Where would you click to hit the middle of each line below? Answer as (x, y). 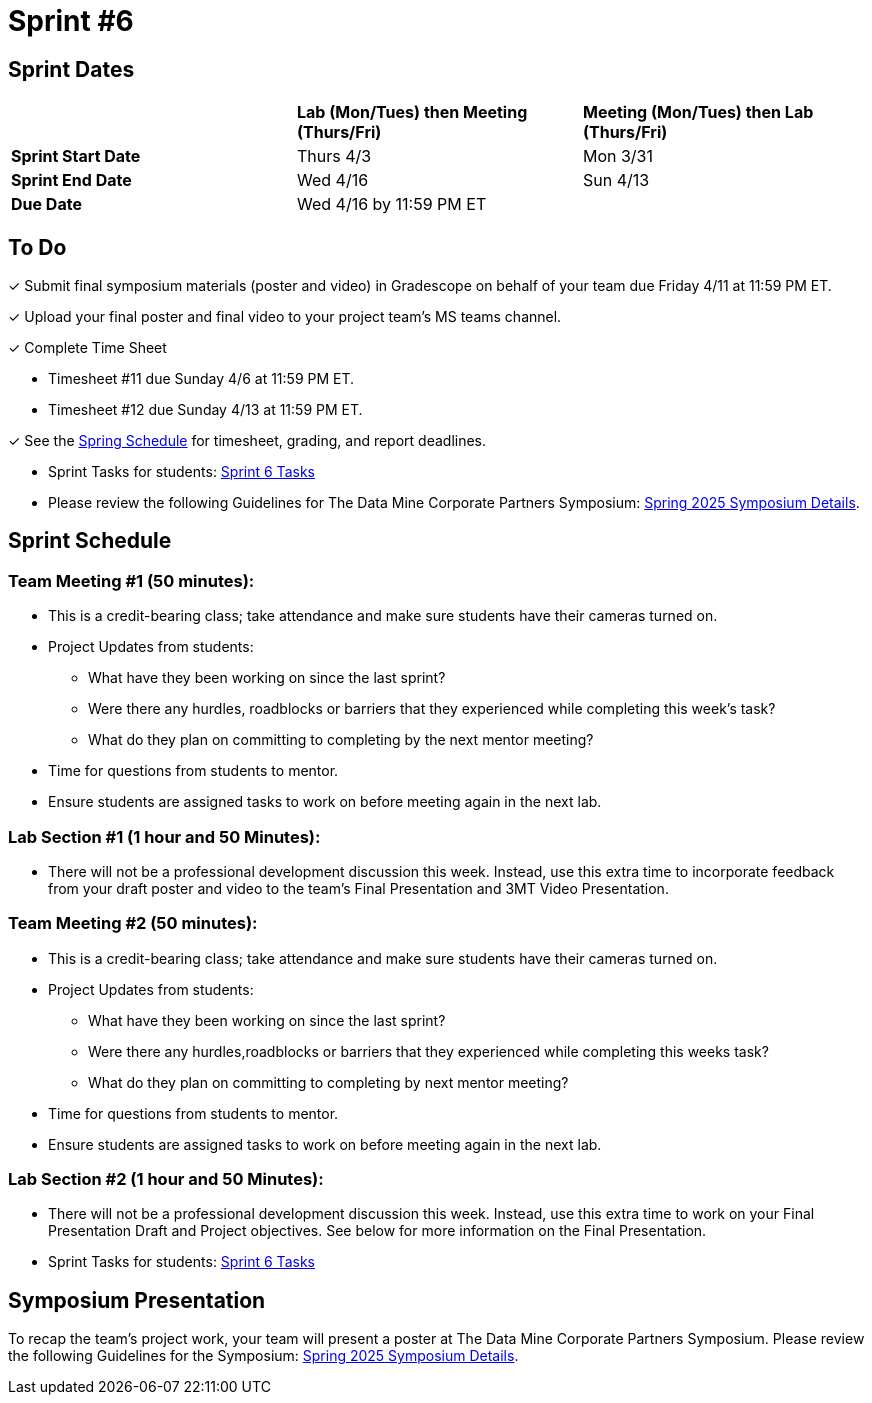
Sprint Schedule (90, 541)
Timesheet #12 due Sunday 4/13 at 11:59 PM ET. (205, 410)
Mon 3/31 (618, 156)
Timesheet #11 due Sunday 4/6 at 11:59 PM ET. (201, 379)
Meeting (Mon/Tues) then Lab (698, 112)
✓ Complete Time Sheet (87, 348)
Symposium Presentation (137, 1300)
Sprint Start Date (76, 156)
